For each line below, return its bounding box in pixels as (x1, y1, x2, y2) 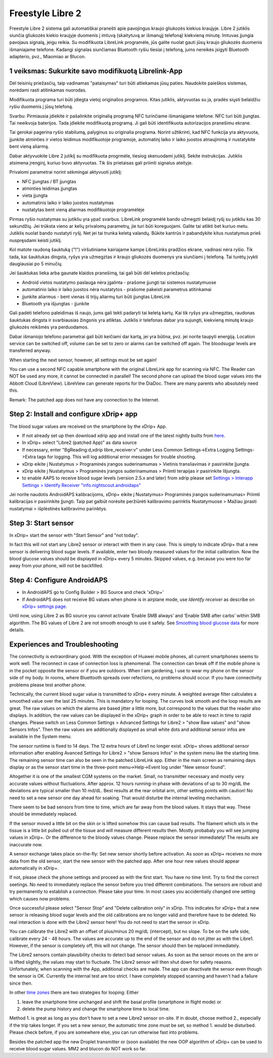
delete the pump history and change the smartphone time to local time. (22, 1006, 170, 1012)
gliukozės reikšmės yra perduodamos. (9, 324, 89, 330)
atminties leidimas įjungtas (22, 185, 78, 192)
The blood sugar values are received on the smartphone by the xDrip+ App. (9, 423, 167, 429)
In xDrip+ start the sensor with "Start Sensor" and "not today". (9, 532, 139, 538)
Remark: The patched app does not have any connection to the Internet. (9, 396, 160, 402)
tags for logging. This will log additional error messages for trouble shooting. (37, 454, 197, 460)
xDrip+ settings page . (22, 603, 67, 609)
